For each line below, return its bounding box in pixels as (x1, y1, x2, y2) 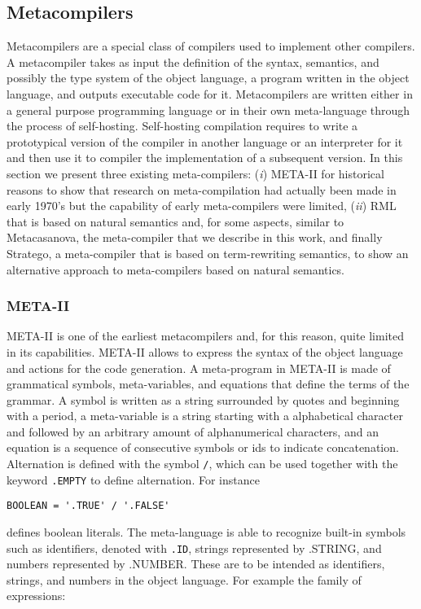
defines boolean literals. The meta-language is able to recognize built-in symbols (7, 524, 406, 541)
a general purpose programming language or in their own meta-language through (7, 101, 410, 118)
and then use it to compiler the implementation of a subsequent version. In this (7, 149, 403, 166)
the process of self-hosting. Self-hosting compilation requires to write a (7, 117, 358, 134)
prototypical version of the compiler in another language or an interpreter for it (7, 133, 403, 150)
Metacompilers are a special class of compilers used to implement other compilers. (7, 37, 415, 55)
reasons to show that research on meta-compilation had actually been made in (7, 181, 397, 198)
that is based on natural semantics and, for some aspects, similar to (7, 212, 344, 230)
